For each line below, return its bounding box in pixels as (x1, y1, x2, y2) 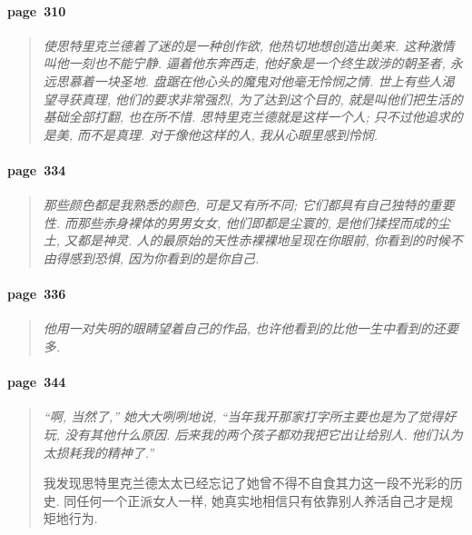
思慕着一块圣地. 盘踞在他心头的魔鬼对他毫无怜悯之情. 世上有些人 (55, 71, 442, 90)
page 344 (7, 372, 66, 391)
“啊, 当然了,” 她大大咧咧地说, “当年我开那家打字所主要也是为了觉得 (43, 407, 444, 426)
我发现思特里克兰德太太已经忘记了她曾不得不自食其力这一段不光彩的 (43, 473, 450, 492)
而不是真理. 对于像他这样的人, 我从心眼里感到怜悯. (77, 124, 379, 144)
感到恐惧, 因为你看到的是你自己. (68, 248, 260, 267)
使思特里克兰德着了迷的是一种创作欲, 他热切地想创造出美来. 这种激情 (43, 35, 455, 54)
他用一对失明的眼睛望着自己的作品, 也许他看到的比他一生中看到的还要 (43, 319, 459, 338)
